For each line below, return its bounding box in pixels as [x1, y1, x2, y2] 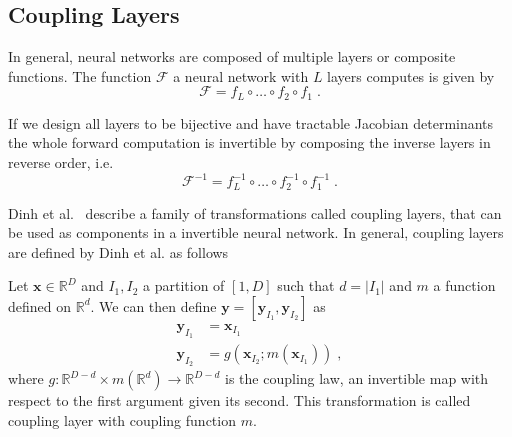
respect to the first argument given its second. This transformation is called [8, 390, 471, 411]
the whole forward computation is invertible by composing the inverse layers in [8, 132, 491, 153]
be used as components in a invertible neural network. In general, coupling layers [8, 222, 504, 243]
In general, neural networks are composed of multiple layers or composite [8, 46, 456, 67]
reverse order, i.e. [8, 152, 114, 173]
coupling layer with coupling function [8, 410, 236, 431]
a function [433, 275, 496, 296]
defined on [8, 295, 72, 316]
